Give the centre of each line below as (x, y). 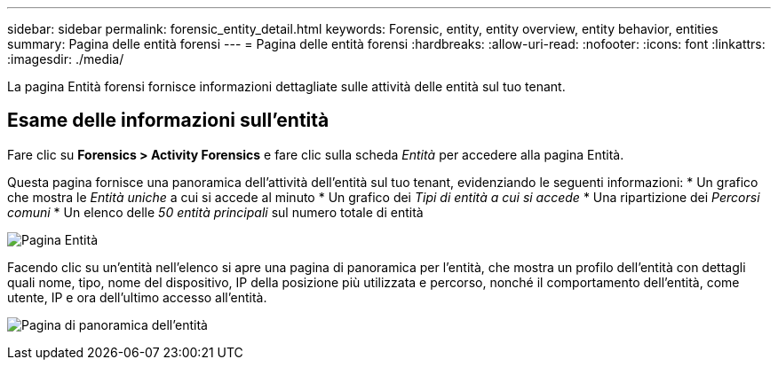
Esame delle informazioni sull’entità (168, 121)
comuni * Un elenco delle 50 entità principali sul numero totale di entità (215, 212)
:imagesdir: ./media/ (66, 59)
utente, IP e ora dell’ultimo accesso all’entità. (137, 297)
